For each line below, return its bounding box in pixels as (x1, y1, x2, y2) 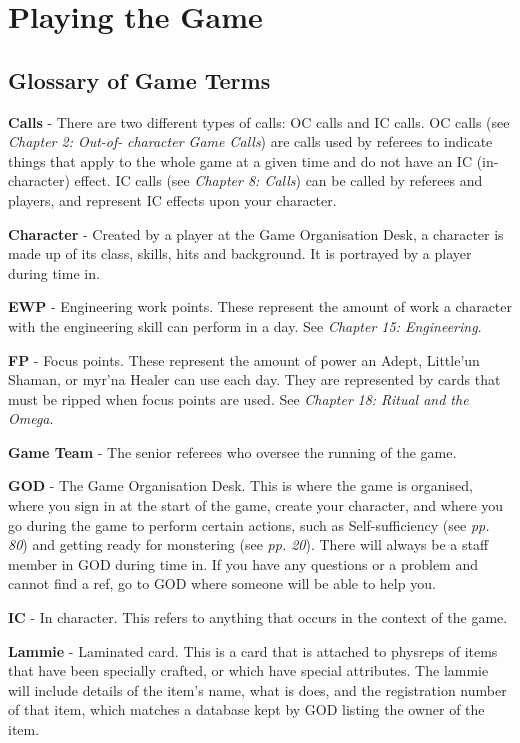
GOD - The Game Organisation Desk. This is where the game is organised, (8, 475, 473, 496)
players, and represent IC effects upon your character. (8, 189, 337, 210)
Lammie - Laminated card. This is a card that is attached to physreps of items (8, 640, 498, 661)
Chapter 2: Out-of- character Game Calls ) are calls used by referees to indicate (8, 131, 493, 152)
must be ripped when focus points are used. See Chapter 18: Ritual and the (8, 388, 469, 409)
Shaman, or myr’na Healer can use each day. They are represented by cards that (8, 369, 501, 390)
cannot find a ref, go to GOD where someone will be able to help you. (8, 573, 436, 594)
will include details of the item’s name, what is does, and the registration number (8, 679, 507, 700)
